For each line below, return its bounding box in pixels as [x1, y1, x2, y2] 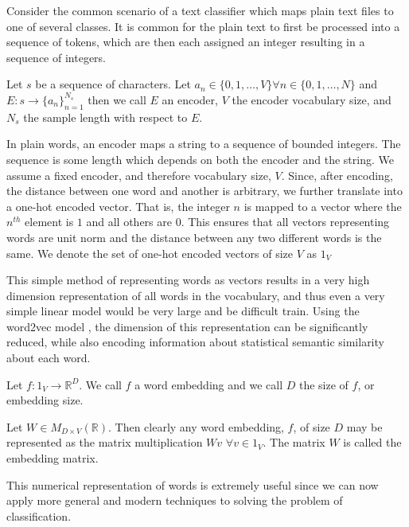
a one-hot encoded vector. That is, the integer [6, 197, 230, 214]
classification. [6, 507, 72, 524]
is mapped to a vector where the [243, 197, 402, 214]
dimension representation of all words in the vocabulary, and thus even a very [6, 287, 385, 303]
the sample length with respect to [23, 108, 188, 125]
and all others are [86, 213, 172, 230]
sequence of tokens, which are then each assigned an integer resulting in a [6, 33, 365, 50]
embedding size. [6, 392, 84, 408]
